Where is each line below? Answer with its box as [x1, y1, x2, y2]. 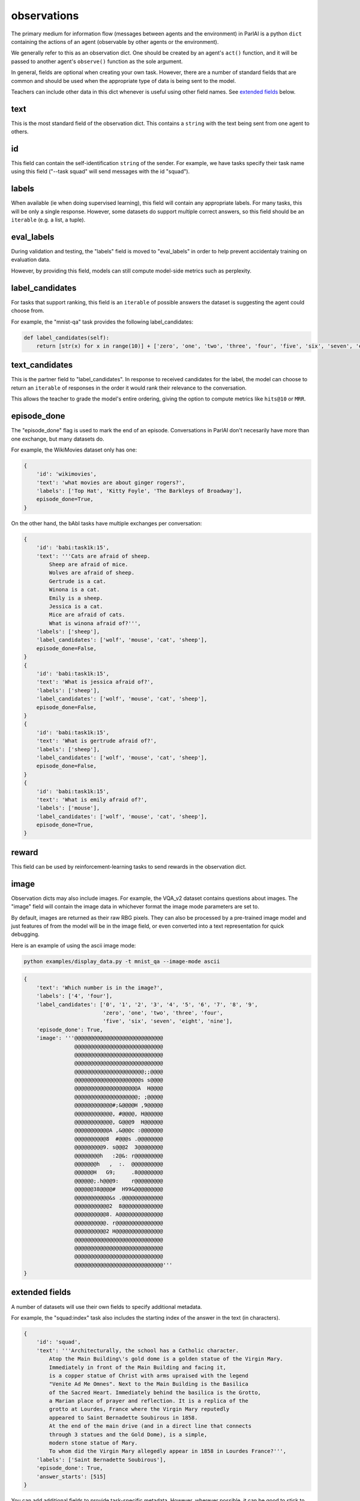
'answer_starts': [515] [36, 1473, 106, 1480]
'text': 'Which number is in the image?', [36, 984, 163, 991]
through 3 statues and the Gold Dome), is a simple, [49, 1431, 208, 1438]
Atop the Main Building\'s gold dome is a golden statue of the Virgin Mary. [49, 1356, 283, 1362]
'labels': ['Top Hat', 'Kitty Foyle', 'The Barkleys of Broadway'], [36, 488, 242, 495]
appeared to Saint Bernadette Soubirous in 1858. [49, 1414, 198, 1421]
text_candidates [11, 360, 73, 370]
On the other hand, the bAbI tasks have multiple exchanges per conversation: [11, 519, 202, 527]
